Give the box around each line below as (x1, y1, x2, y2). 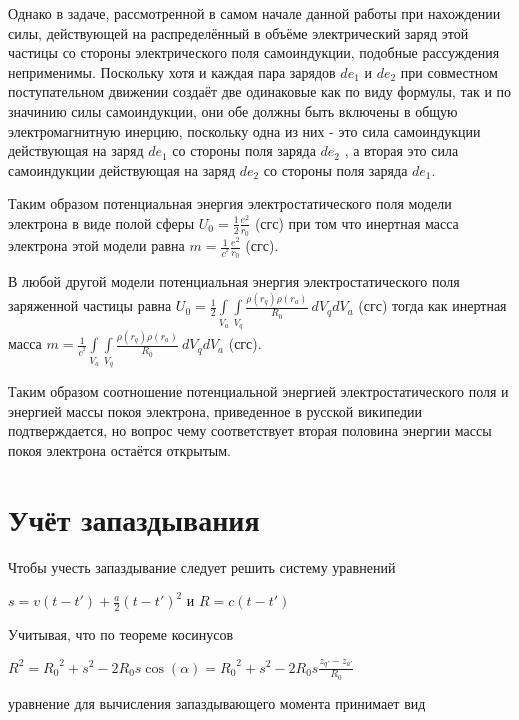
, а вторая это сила (344, 140, 459, 161)
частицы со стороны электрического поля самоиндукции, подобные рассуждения (8, 42, 500, 63)
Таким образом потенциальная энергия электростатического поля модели (8, 193, 452, 214)
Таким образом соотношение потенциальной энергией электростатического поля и (8, 381, 509, 402)
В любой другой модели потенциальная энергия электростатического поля (8, 271, 460, 292)
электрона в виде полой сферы (8, 212, 195, 233)
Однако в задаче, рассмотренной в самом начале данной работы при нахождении (8, 3, 501, 23)
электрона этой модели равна (8, 235, 185, 256)
